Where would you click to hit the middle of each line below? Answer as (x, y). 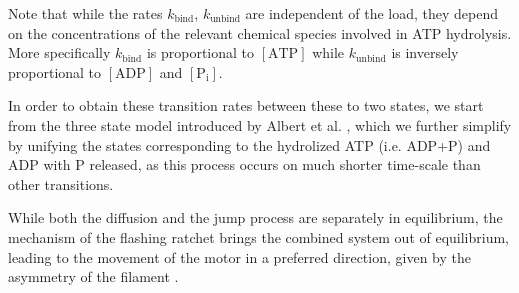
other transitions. (61, 183)
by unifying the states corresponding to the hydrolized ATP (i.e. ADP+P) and (249, 144)
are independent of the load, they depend (372, 13)
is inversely (425, 52)
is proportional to (200, 52)
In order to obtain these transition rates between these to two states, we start (246, 105)
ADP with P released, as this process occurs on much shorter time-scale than (244, 164)
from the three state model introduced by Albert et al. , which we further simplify (260, 124)
